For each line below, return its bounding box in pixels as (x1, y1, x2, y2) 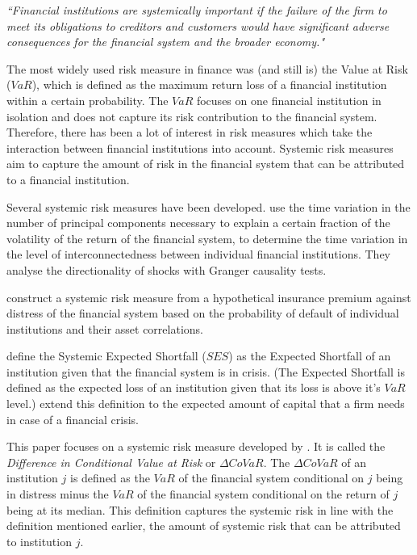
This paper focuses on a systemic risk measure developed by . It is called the (6, 438, 386, 455)
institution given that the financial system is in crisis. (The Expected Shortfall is (6, 363, 405, 380)
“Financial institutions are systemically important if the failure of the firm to (6, 2, 387, 18)
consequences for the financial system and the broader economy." (6, 33, 325, 50)
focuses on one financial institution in (196, 91, 382, 108)
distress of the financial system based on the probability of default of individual (6, 305, 399, 322)
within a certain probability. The (6, 91, 169, 108)
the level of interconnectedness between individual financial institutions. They (6, 246, 390, 263)
